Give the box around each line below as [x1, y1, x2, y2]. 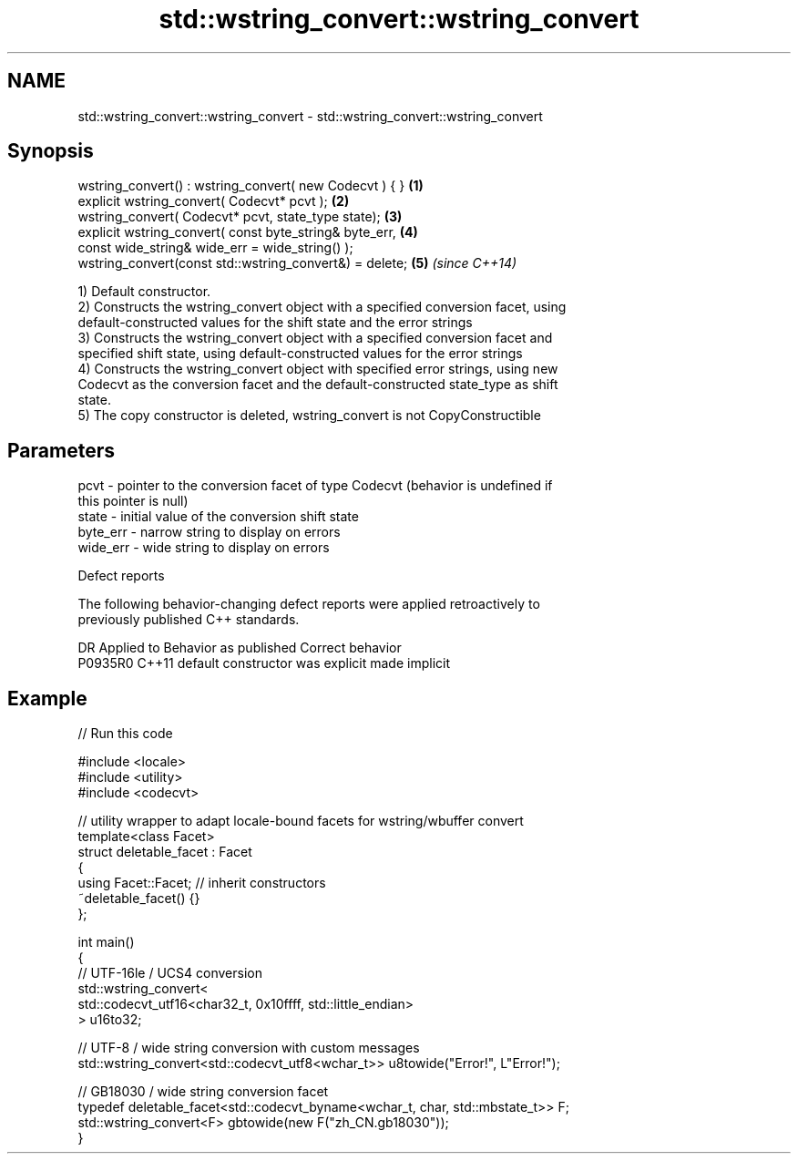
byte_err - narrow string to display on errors [77, 524, 341, 540]
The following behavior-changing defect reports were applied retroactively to [77, 596, 540, 612]
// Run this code [77, 725, 173, 742]
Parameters [7, 438, 115, 462]
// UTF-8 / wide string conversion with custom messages [77, 1040, 420, 1056]
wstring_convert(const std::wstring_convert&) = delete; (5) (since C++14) [77, 255, 517, 272]
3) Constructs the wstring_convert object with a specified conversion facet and [77, 330, 553, 346]
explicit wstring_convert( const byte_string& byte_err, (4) [77, 224, 418, 241]
